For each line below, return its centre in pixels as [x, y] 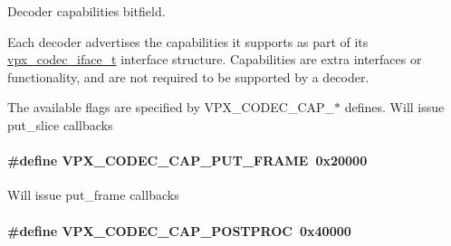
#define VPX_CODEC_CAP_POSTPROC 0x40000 [179, 230]
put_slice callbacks [60, 124]
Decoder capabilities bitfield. [86, 11]
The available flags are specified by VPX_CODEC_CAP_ [171, 107]
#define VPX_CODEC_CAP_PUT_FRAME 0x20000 [187, 161]
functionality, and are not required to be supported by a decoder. [188, 76]
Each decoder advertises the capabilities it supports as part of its [188, 41]
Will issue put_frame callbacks [93, 195]
